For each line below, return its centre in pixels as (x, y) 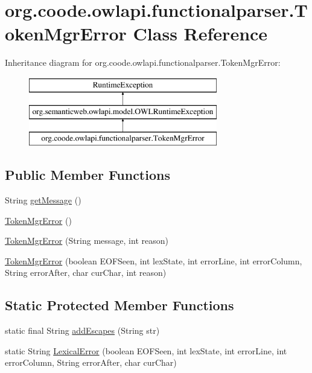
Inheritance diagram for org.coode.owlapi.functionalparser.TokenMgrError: (143, 62)
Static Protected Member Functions (119, 305)
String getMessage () (43, 200)
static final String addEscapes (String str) (82, 330)
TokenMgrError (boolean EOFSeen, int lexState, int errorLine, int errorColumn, (154, 260)
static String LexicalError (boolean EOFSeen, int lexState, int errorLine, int (146, 350)
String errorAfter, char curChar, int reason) (86, 273)
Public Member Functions (88, 175)
